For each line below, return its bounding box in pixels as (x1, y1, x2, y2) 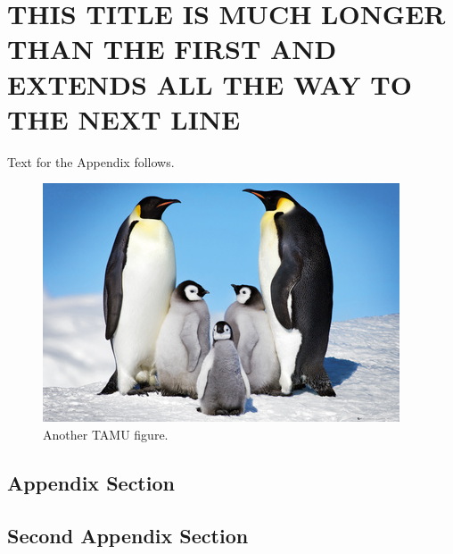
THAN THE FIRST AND (7, 30, 337, 67)
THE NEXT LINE (7, 100, 241, 137)
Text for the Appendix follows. (7, 152, 175, 171)
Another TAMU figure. (43, 424, 169, 443)
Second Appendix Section (7, 521, 249, 549)
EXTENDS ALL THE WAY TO (7, 65, 412, 102)
